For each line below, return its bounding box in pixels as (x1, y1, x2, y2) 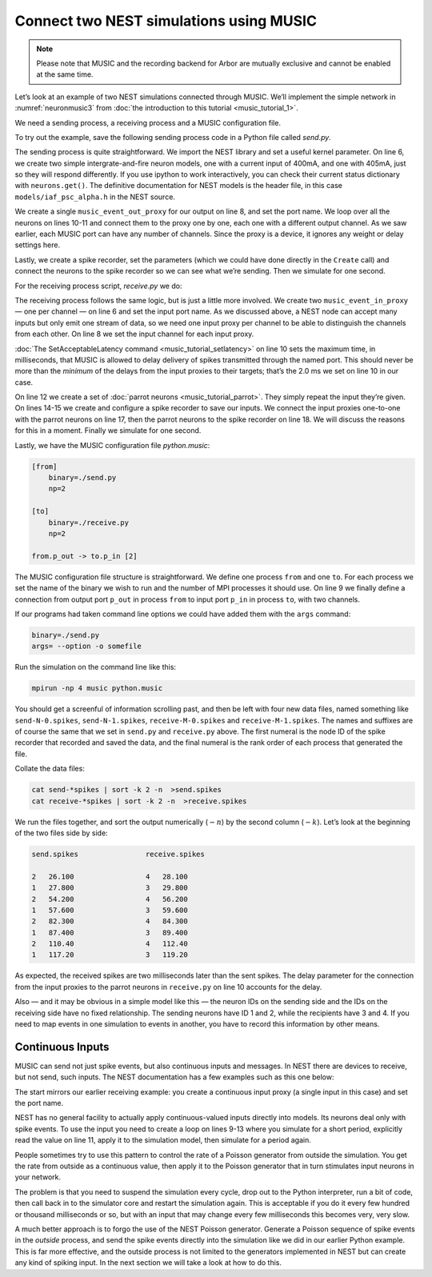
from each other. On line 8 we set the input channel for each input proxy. (14, 329, 254, 339)
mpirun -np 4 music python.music (31, 684, 163, 693)
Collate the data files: (14, 764, 86, 774)
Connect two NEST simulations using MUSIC (14, 12, 318, 30)
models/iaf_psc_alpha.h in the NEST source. (14, 192, 176, 202)
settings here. (14, 240, 60, 250)
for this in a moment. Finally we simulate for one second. (14, 426, 202, 435)
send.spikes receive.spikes (31, 849, 206, 859)
